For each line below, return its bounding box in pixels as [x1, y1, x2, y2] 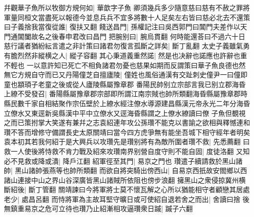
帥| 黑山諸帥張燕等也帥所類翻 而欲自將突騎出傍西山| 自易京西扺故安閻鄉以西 [4, 165, 247, 175]
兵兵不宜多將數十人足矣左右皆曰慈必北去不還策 [99, 12, 250, 22]
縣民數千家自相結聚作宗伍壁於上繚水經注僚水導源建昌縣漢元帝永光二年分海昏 [4, 98, 250, 108]
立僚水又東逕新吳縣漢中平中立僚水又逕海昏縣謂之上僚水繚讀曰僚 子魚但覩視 [4, 108, 246, 118]
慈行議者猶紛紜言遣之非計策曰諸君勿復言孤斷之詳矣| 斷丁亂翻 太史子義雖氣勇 [4, 41, 250, 51]
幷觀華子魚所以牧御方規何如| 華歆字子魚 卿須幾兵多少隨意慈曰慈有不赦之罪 [4, 2, 243, 12]
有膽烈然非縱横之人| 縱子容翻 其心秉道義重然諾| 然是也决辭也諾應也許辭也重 [4, 50, 247, 60]
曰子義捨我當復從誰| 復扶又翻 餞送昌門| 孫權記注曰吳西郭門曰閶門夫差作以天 [4, 22, 247, 32]
